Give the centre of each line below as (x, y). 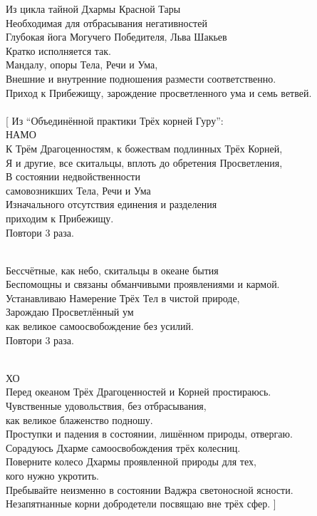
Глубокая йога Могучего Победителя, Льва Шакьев (116, 37)
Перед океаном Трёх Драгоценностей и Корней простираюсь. (139, 392)
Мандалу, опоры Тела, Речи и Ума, (82, 64)
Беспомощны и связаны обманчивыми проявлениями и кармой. (143, 284)
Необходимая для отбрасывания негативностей (106, 22)
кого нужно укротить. (52, 475)
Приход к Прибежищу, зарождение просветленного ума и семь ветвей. (159, 92)
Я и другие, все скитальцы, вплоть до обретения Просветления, (144, 162)
